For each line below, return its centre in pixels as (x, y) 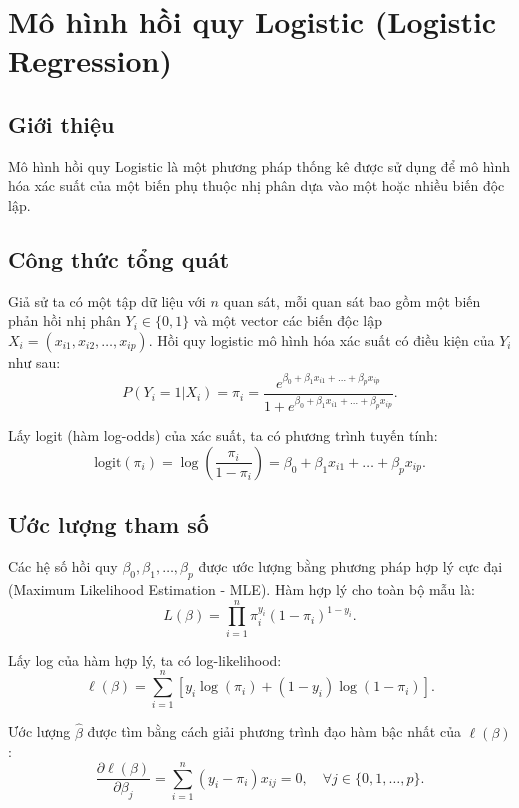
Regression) (90, 60)
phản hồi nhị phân (64, 320)
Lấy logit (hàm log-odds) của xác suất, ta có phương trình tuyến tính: (223, 435)
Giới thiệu (61, 123)
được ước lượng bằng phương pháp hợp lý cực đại (350, 566)
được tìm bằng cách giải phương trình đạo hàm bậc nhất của (274, 731)
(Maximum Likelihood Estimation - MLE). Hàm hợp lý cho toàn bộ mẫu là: (241, 588)
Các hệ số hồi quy (63, 566)
